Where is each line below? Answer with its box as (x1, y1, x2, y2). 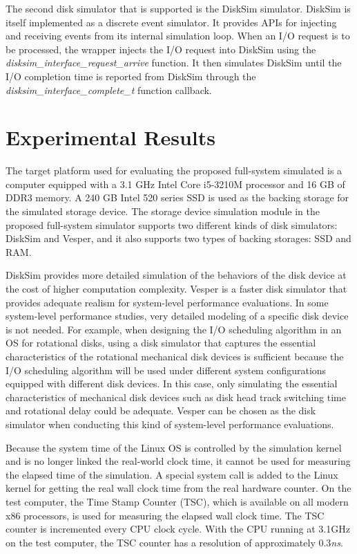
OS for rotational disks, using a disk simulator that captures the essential (6, 335, 316, 350)
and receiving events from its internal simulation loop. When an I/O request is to (6, 28, 350, 43)
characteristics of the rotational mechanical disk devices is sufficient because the (6, 349, 344, 363)
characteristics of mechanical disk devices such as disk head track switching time (6, 389, 346, 404)
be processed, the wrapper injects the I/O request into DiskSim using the (6, 41, 316, 56)
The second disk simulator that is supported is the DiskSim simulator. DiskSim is (6, 1, 351, 15)
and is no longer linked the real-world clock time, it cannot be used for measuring (6, 454, 351, 468)
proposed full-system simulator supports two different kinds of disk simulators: (6, 217, 338, 232)
